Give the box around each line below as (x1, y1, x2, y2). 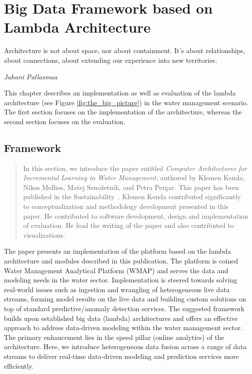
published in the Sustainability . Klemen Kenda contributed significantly (23, 191, 241, 202)
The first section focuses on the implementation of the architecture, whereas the (4, 107, 242, 117)
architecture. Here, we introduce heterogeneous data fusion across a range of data (4, 341, 247, 352)
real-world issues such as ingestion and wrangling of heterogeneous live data (4, 284, 230, 294)
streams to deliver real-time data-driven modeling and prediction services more (4, 351, 239, 361)
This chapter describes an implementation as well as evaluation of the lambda (4, 88, 236, 98)
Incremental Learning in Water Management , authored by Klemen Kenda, (23, 172, 245, 183)
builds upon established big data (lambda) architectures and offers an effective (4, 313, 238, 323)
